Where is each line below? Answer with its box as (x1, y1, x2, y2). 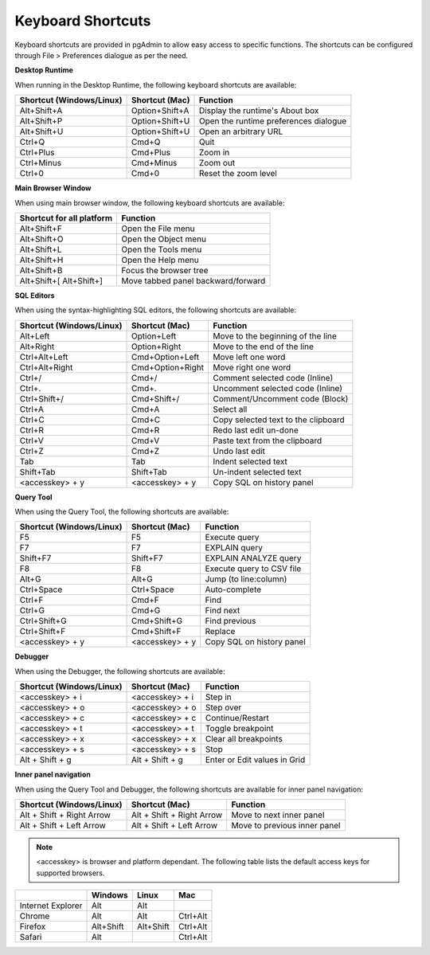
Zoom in (198, 147, 230, 159)
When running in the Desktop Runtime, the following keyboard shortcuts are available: (14, 80, 297, 89)
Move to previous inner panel (231, 820, 341, 832)
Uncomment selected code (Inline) (213, 382, 342, 393)
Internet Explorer (19, 900, 83, 911)
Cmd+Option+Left (131, 351, 199, 362)
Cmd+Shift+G (131, 616, 183, 627)
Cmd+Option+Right (131, 362, 205, 373)
